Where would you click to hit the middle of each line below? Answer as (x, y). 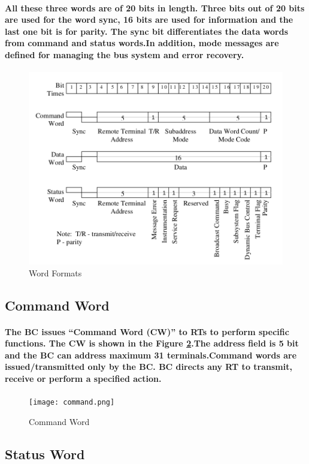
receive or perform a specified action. (83, 378)
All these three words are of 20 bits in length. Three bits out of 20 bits (155, 7)
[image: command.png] (72, 403)
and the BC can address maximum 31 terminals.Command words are (151, 355)
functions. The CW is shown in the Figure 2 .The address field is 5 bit (152, 343)
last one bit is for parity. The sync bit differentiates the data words (147, 31)
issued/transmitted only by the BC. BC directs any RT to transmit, (149, 367)
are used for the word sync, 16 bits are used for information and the (149, 19)
